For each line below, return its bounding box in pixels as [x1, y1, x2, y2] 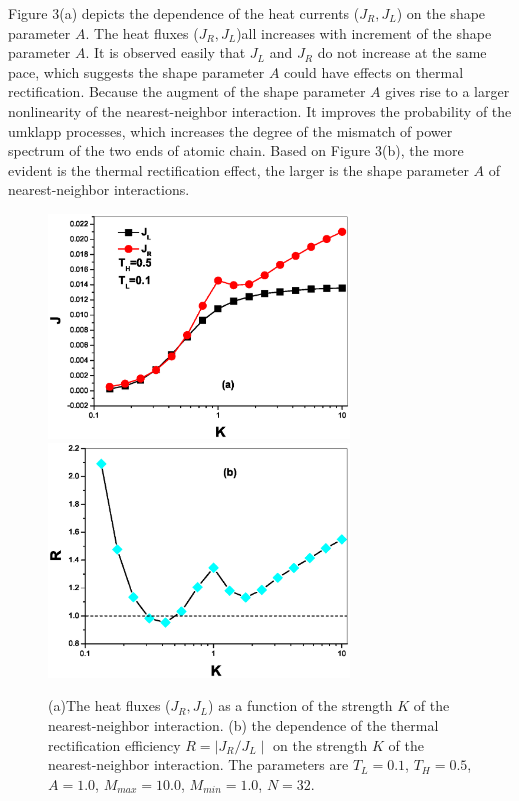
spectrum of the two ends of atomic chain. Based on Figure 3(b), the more [8, 140, 464, 161]
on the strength [273, 734, 368, 755]
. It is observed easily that [85, 42, 246, 63]
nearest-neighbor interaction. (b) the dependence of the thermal [48, 715, 439, 736]
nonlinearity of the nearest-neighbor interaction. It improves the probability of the [8, 100, 512, 121]
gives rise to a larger [385, 81, 510, 102]
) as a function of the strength [208, 695, 393, 716]
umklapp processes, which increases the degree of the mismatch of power [8, 120, 453, 141]
